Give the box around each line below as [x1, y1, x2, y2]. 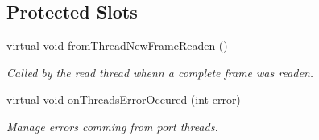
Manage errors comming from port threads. [6, 117, 218, 134]
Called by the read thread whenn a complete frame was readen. [6, 64, 314, 80]
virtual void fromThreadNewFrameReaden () [6, 37, 228, 54]
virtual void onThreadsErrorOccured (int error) [6, 91, 241, 108]
